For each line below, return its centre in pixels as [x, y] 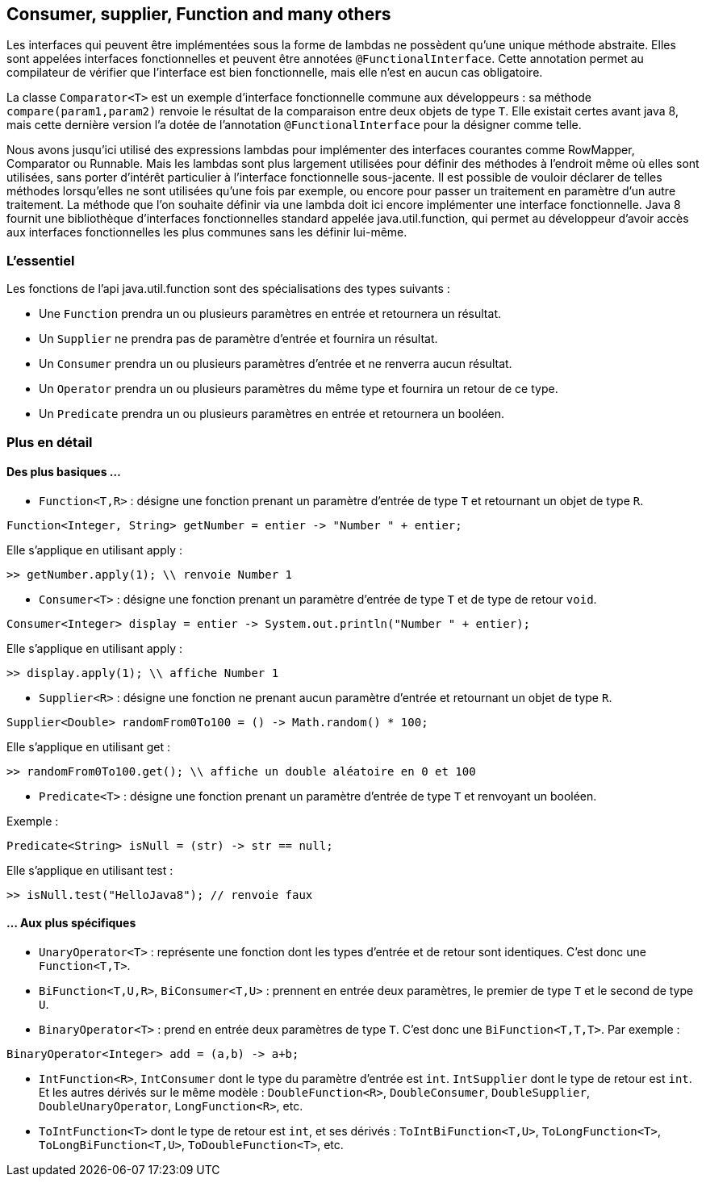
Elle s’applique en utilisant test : [90, 870]
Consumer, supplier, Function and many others [199, 14]
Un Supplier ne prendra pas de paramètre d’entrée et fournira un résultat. [238, 339]
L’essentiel [41, 260]
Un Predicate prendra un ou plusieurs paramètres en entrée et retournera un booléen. [272, 414]
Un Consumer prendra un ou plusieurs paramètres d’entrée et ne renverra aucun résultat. [276, 364]
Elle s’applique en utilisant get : [89, 746]
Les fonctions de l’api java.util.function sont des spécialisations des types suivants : [228, 289]
